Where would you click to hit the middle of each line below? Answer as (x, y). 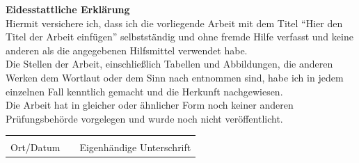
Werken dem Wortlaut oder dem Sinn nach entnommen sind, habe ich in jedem (175, 77)
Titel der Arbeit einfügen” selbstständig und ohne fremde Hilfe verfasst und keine (179, 37)
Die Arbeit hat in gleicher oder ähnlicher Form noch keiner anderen (150, 105)
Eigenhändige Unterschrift (135, 147)
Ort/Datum (35, 147)
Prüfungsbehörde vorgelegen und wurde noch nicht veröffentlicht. (144, 118)
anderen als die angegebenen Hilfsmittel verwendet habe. (127, 50)
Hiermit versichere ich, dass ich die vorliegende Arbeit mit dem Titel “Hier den (174, 23)
